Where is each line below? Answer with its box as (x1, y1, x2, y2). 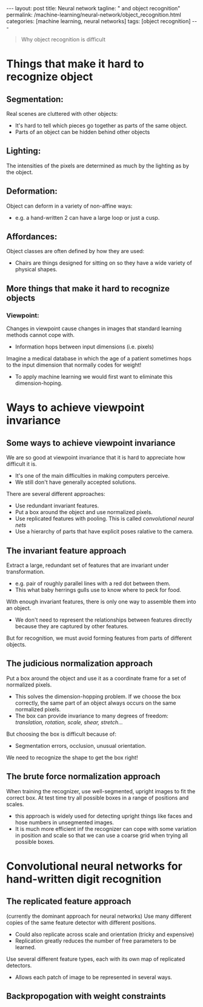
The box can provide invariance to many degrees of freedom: (15, 712, 168, 719)
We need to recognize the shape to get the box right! (6, 754, 138, 761)
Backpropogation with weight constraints (6, 991, 167, 1001)
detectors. (6, 961, 32, 969)
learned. (15, 943, 36, 951)
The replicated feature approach (6, 897, 131, 907)
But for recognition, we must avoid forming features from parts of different (6, 634, 192, 642)
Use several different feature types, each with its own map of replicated (6, 955, 185, 963)
